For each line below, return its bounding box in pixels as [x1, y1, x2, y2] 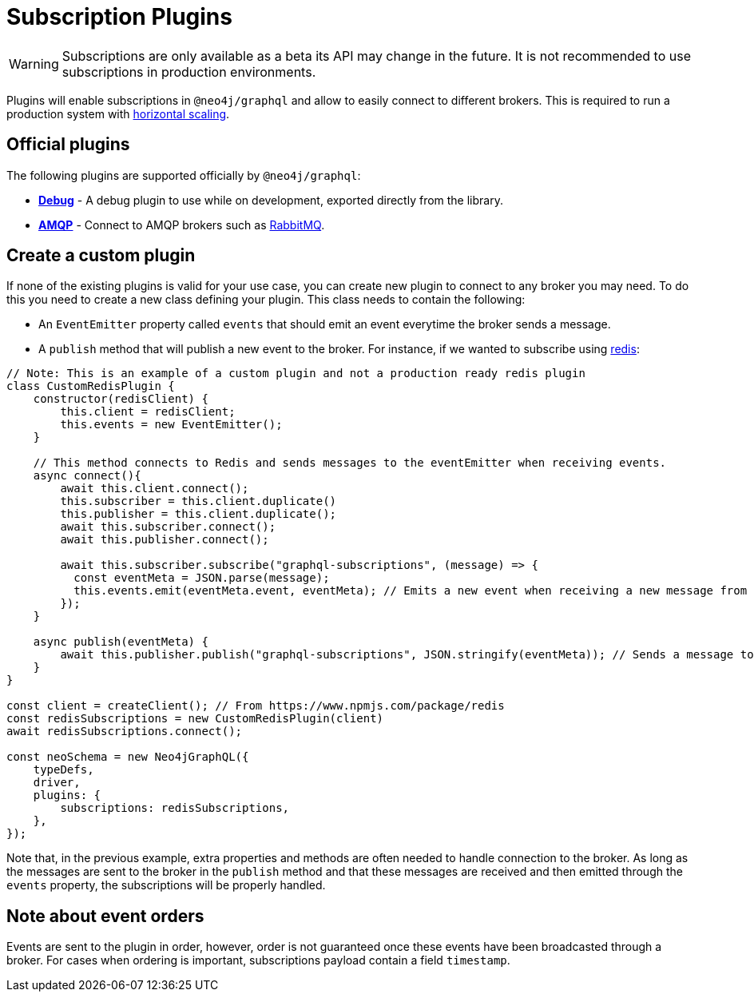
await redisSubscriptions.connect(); [6, 725, 243, 738]
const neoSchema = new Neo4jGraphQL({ [6, 750, 249, 764]
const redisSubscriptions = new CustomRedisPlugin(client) [6, 712, 384, 726]
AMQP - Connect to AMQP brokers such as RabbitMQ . [38, 217, 325, 232]
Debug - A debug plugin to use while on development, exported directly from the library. [38, 193, 503, 207]
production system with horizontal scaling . [6, 106, 230, 121]
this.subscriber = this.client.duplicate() [60, 495, 337, 508]
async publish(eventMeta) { [33, 635, 208, 649]
